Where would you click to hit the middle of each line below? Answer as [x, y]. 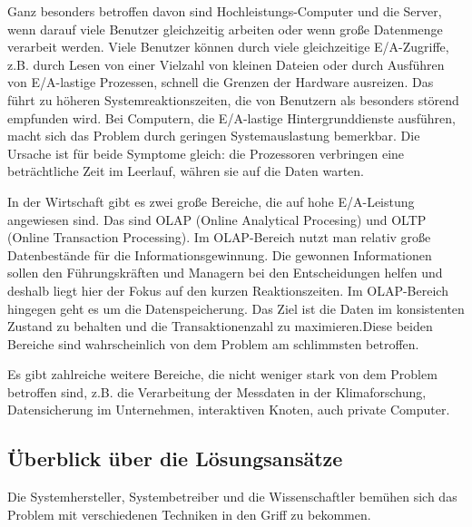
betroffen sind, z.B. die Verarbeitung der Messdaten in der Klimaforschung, [217, 391]
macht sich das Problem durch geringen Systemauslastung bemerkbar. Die [214, 136]
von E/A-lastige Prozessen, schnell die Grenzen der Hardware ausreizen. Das [221, 82]
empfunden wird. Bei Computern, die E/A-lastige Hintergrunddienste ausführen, [231, 117]
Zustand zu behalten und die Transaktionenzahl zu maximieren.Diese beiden [220, 326]
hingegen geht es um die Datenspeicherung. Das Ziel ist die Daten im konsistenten [236, 308]
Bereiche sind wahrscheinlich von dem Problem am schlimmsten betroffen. [213, 343]
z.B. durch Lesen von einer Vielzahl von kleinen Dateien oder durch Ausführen [226, 64]
